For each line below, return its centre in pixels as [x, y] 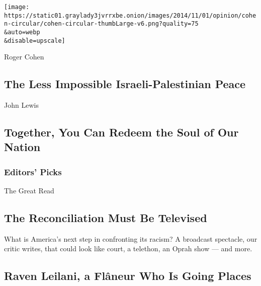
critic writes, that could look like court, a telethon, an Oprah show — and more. [128, 248]
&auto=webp [22, 32]
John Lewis [21, 105]
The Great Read [29, 191]
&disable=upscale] [35, 41]
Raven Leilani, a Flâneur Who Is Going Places [128, 276]
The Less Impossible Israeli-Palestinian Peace [125, 84]
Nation [22, 147]
